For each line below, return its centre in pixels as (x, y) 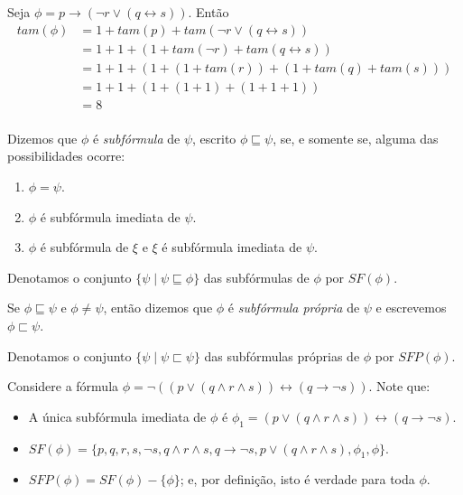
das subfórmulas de (256, 277)
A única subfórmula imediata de (117, 416)
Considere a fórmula (63, 386)
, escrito (214, 138)
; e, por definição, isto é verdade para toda (297, 479)
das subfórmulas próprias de (282, 355)
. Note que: (399, 386)
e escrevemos (411, 308)
